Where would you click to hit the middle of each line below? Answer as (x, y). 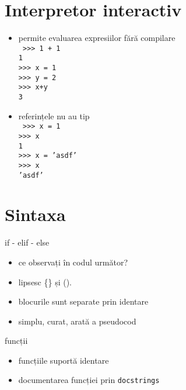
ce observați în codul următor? (73, 262)
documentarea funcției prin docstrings (89, 380)
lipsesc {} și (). (45, 282)
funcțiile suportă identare (64, 360)
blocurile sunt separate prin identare (83, 301)
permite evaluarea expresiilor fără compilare (97, 38)
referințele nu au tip (54, 115)
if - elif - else (27, 242)
